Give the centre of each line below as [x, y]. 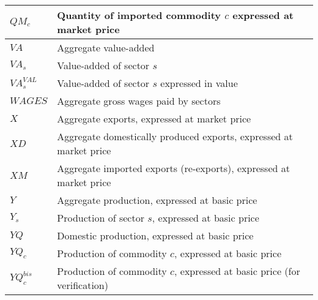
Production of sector [101, 218]
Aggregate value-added [106, 47]
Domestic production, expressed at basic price [155, 235]
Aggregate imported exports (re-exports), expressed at [173, 168]
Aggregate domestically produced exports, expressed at [175, 136]
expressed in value [199, 83]
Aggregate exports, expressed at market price [154, 118]
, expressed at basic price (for [237, 271]
